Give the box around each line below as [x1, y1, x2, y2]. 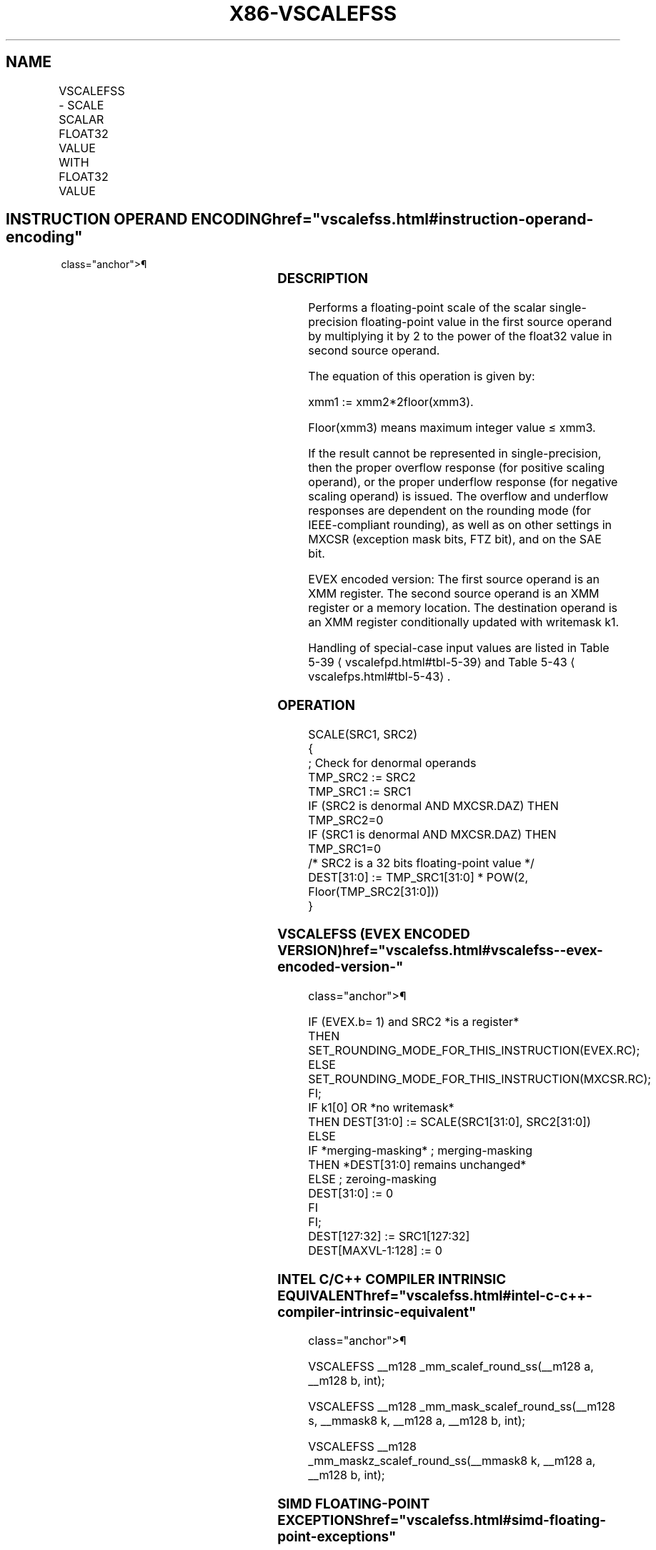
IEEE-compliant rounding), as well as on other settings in [308, 518, 612, 533]
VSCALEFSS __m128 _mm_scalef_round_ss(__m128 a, [308, 1359, 594, 1374]
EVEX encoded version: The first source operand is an [308, 572, 600, 587]
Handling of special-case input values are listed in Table [308, 641, 610, 656]
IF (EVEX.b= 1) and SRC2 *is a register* [308, 1015, 520, 1030]
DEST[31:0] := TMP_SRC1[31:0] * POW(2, [308, 869, 529, 884]
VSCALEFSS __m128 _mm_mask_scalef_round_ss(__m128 [308, 1399, 615, 1414]
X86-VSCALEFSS [229, 1, 397, 26]
